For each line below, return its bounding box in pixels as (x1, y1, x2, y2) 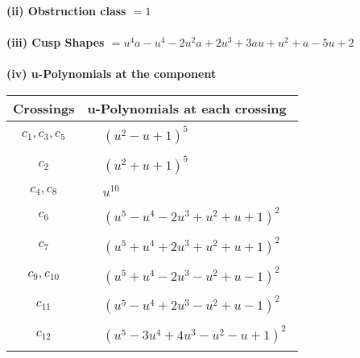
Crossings (13, 98, 75, 117)
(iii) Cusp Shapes (6, 34, 105, 51)
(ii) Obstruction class (6, 2, 126, 19)
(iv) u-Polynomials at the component (6, 65, 217, 82)
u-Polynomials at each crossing (87, 98, 287, 117)
